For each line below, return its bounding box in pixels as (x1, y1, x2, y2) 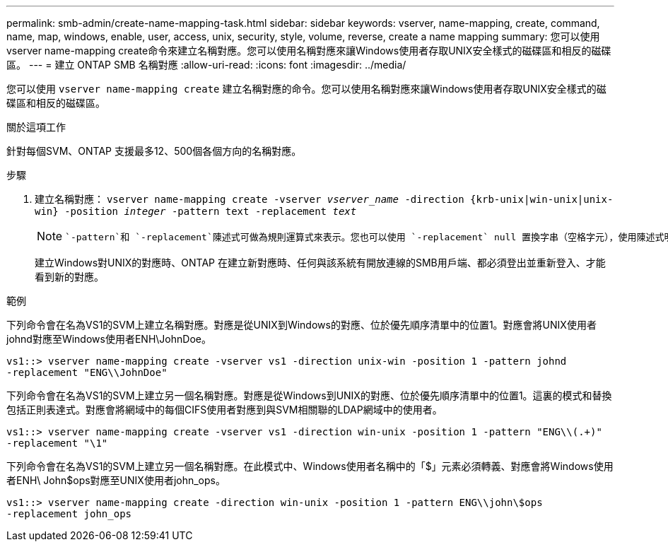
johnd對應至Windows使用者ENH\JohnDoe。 (6, 333, 211, 345)
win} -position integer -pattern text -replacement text (35, 206, 357, 217)
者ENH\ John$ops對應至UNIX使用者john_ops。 (6, 474, 225, 486)
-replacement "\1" (6, 437, 108, 449)
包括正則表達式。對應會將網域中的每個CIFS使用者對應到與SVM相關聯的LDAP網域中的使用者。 (6, 404, 443, 416)
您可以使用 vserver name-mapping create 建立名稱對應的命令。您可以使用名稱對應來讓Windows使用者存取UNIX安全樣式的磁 (6, 83, 607, 95)
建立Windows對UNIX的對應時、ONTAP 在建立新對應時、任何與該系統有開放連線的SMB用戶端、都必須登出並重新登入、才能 (35, 257, 606, 269)
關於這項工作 (6, 121, 66, 133)
